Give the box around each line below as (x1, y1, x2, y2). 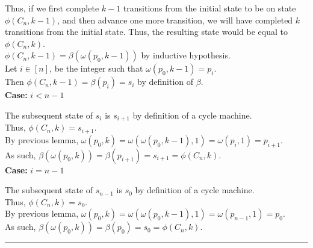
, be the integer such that (49, 62, 143, 75)
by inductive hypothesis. (141, 49, 231, 61)
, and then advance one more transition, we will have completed (57, 13, 293, 26)
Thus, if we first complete (5, 2, 99, 14)
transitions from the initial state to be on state (123, 2, 296, 14)
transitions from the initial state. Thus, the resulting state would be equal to (5, 25, 288, 38)
